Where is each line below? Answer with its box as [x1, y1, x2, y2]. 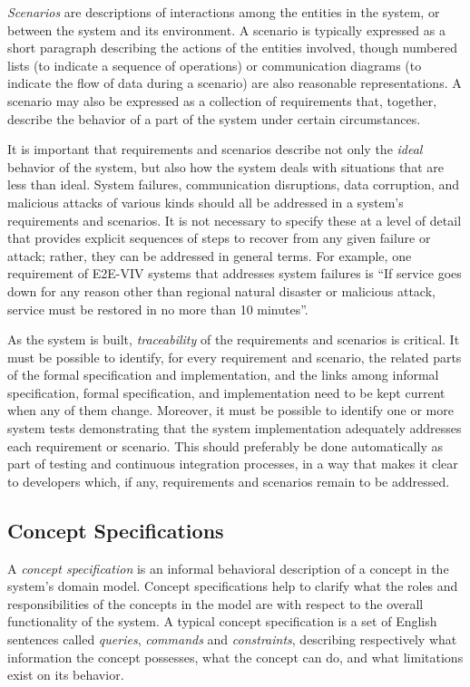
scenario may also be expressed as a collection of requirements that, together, [7, 91, 437, 110]
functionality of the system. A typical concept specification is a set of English [7, 612, 437, 631]
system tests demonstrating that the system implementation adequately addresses [7, 419, 462, 438]
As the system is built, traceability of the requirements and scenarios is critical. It [7, 330, 460, 349]
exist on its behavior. [7, 665, 124, 684]
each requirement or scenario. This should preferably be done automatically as [7, 436, 444, 455]
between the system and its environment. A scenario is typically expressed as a [7, 20, 446, 39]
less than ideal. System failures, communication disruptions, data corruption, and [7, 175, 460, 194]
